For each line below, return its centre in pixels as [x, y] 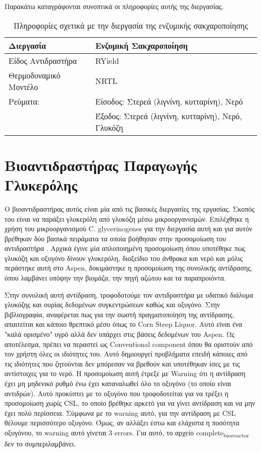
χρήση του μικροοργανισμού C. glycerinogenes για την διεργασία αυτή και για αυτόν [128, 229]
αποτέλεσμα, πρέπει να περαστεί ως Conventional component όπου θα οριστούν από [129, 344]
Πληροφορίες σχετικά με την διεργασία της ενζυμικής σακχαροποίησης [131, 25]
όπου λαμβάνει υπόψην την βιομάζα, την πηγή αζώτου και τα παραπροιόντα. [115, 278]
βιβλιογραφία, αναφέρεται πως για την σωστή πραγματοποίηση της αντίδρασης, [119, 314]
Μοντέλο [23, 86]
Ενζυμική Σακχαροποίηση [142, 45]
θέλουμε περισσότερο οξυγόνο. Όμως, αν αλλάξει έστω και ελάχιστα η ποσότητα [122, 423]
